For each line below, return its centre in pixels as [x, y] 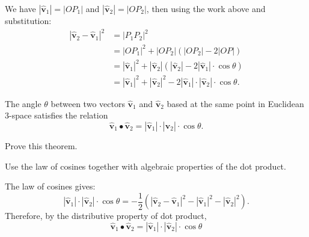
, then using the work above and [206, 8]
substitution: [28, 20]
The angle [23, 103]
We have [20, 8]
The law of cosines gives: [50, 186]
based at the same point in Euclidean [235, 103]
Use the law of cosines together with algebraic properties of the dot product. [145, 166]
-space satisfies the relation [59, 115]
